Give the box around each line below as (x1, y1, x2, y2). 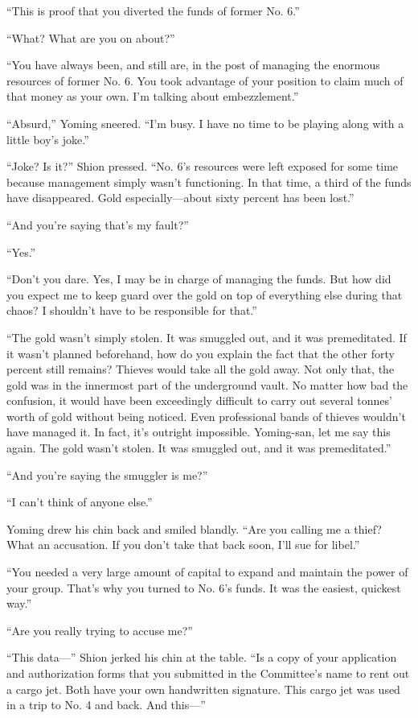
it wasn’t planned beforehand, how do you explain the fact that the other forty (6, 345, 395, 361)
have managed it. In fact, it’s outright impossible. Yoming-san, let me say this (6, 423, 391, 440)
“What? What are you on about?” (6, 29, 175, 46)
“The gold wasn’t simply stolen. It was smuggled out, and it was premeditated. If (6, 328, 407, 345)
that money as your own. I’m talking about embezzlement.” (6, 88, 299, 105)
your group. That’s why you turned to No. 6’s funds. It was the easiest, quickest (6, 579, 401, 596)
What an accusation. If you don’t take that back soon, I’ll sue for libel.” (6, 536, 360, 553)
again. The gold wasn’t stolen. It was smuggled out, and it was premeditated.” (6, 439, 391, 456)
